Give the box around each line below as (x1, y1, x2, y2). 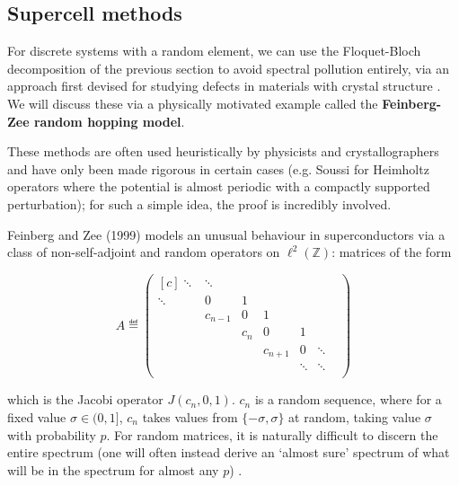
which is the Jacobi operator (7, 390, 163, 409)
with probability (7, 425, 96, 444)
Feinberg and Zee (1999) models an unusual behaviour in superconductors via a (7, 225, 446, 243)
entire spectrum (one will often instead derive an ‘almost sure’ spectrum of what (7, 443, 450, 462)
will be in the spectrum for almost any (7, 460, 219, 479)
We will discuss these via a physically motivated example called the (7, 93, 378, 112)
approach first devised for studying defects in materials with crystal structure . (7, 76, 441, 95)
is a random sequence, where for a (254, 390, 442, 409)
